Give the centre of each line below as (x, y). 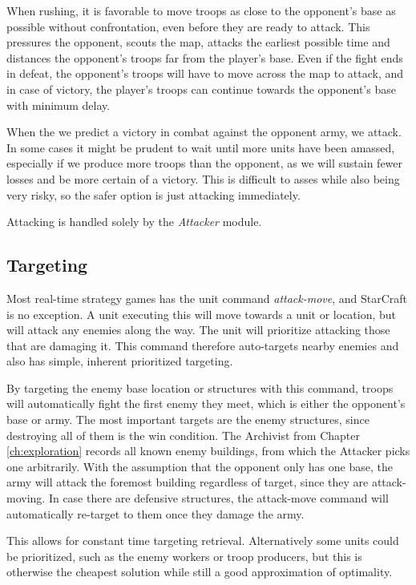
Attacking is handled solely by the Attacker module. (134, 222)
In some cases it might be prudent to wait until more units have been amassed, (201, 147)
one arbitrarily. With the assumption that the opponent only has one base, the (200, 466)
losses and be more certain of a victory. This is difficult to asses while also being (203, 178)
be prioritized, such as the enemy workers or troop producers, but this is (184, 556)
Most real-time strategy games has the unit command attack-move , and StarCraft (207, 298)
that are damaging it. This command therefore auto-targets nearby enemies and (203, 345)
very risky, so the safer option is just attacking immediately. (153, 194)
